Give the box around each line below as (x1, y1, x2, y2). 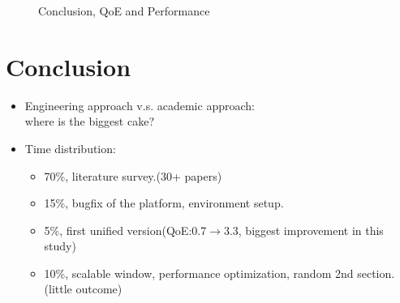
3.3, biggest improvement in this (223, 221, 384, 238)
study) (44, 237, 76, 254)
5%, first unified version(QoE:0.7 (44, 221, 207, 238)
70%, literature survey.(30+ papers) (44, 167, 222, 184)
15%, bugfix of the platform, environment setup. (44, 194, 284, 211)
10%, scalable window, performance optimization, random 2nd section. (44, 264, 395, 281)
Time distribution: (24, 139, 116, 156)
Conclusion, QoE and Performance (38, 2, 210, 19)
